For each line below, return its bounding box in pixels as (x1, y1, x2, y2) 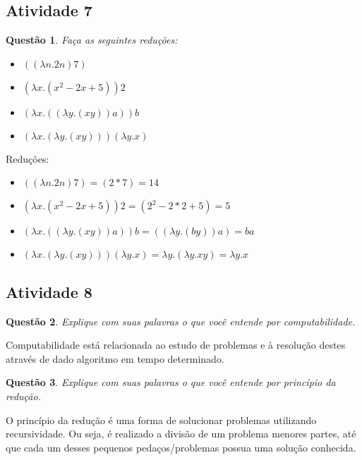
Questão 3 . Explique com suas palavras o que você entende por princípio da (6, 375, 336, 390)
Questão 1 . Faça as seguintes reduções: (6, 32, 178, 47)
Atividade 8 (6, 280, 92, 302)
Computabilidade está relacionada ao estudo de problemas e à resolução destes (6, 337, 346, 352)
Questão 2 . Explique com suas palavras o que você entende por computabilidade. (6, 313, 356, 328)
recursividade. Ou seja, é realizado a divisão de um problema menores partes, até (6, 426, 356, 441)
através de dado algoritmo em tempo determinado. (6, 351, 224, 366)
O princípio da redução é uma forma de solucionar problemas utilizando (6, 412, 317, 427)
